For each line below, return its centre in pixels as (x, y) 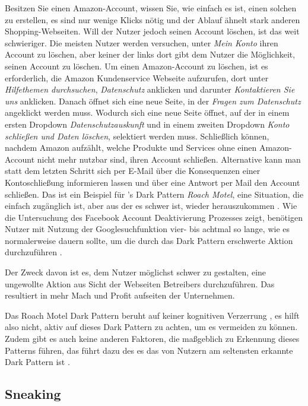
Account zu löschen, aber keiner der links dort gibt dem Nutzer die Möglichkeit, (150, 54)
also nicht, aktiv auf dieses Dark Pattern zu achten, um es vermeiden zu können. (151, 327)
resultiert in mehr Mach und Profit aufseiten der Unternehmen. (120, 295)
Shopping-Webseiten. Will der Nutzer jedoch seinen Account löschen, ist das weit (152, 31)
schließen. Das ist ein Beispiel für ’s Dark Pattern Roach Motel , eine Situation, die (154, 194)
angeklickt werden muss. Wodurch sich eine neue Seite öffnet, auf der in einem (147, 112)
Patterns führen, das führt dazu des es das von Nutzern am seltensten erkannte (149, 350)
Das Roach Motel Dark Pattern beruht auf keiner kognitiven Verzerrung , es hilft (152, 315)
